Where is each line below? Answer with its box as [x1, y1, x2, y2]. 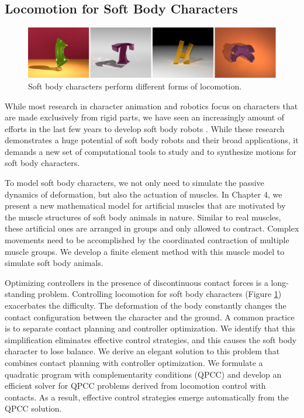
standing [5, 288, 36, 300]
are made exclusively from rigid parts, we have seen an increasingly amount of [5, 111, 285, 123]
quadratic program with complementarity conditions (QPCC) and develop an [5, 368, 282, 380]
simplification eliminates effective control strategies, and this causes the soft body [5, 333, 297, 346]
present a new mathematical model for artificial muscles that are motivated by [5, 199, 286, 212]
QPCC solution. [5, 402, 62, 414]
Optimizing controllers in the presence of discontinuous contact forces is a [5, 276, 268, 288]
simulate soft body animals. [5, 257, 103, 269]
